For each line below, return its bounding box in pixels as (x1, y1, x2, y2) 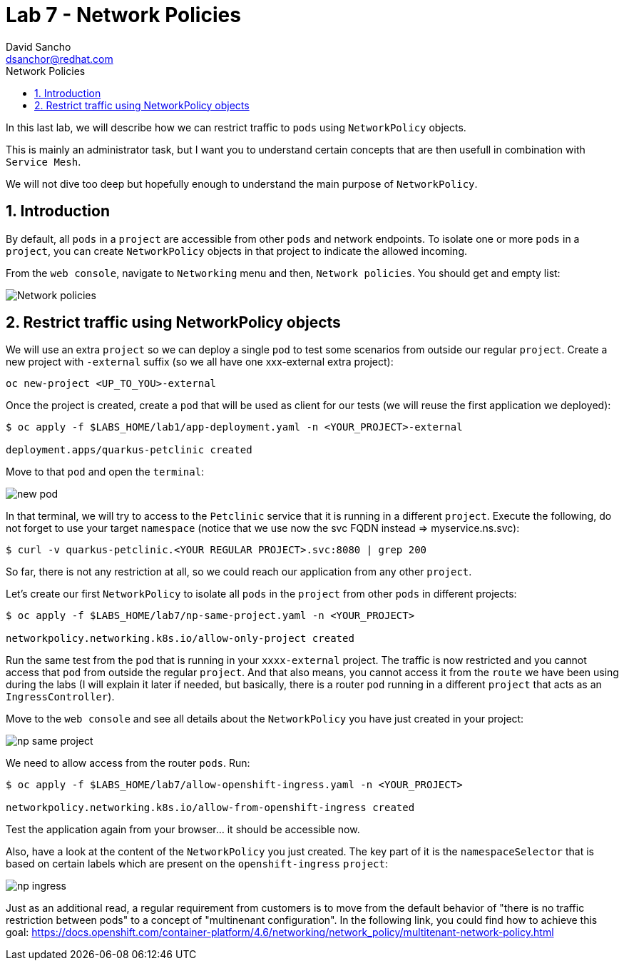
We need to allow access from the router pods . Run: (6, 757, 250, 770)
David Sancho (6, 40, 71, 53)
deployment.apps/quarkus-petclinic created (6, 444, 252, 456)
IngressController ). (6, 690, 115, 703)
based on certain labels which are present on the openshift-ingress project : (6, 857, 389, 870)
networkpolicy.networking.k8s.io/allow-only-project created (6, 633, 354, 645)
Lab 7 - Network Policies (6, 3, 241, 27)
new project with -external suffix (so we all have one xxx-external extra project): (6, 356, 394, 368)
